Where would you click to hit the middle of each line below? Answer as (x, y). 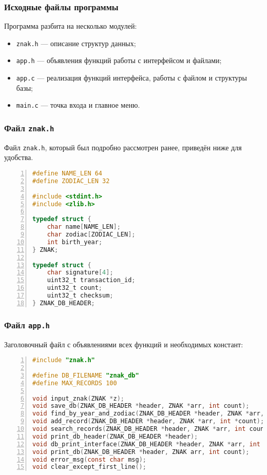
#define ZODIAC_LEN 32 (71, 181)
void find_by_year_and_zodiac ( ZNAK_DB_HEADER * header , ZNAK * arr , (148, 414)
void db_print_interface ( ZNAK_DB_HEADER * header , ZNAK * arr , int (146, 444)
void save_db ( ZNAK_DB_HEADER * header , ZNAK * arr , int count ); (141, 406)
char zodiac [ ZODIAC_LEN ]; (91, 235)
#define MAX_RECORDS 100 (75, 383)
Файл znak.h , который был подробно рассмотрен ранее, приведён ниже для (123, 147)
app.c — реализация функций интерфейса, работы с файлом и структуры (132, 78)
